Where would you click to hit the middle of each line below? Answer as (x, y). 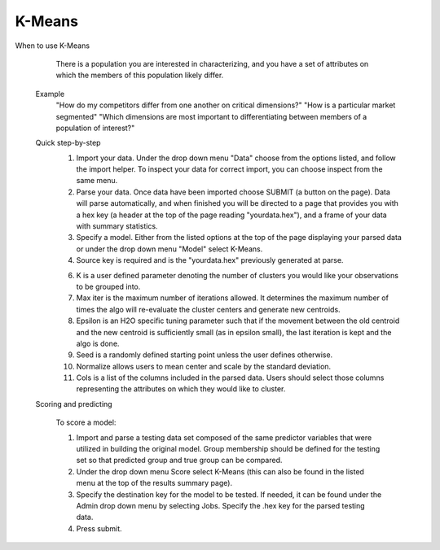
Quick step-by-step (68, 143)
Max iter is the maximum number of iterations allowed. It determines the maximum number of (232, 298)
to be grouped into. (108, 286)
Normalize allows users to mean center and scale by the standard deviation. (204, 366)
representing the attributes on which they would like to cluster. (181, 389)
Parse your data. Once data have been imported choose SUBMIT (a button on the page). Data (233, 192)
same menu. (97, 181)
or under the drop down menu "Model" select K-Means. (169, 249)
